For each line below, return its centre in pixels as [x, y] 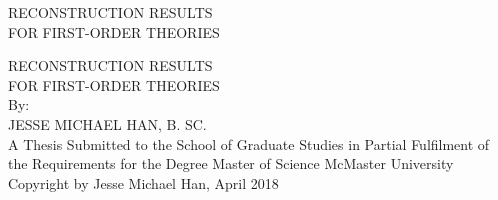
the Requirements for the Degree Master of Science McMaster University [231, 163]
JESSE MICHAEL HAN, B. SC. [107, 123]
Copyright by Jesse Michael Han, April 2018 [143, 182]
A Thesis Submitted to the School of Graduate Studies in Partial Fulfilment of [249, 143]
